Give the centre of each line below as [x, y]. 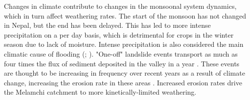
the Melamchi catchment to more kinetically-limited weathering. [100, 92]
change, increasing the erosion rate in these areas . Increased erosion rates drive [123, 82]
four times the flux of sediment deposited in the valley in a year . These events [122, 63]
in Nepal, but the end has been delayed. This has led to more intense [107, 25]
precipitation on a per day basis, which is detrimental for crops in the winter [119, 34]
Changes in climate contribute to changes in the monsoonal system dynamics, [120, 6]
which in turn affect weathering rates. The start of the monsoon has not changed [125, 15]
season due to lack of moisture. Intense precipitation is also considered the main [124, 44]
